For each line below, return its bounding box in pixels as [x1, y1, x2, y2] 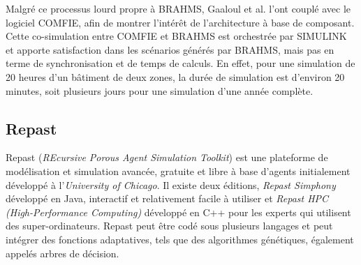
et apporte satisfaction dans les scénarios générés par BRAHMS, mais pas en [6, 42, 334, 56]
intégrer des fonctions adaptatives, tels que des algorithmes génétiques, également [6, 232, 354, 246]
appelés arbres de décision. [6, 245, 119, 260]
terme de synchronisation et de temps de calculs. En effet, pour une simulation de [6, 56, 355, 70]
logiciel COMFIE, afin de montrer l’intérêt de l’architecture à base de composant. [6, 15, 355, 29]
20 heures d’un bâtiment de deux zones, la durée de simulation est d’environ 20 [6, 69, 345, 84]
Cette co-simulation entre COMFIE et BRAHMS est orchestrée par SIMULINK [6, 29, 347, 43]
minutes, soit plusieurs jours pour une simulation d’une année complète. [6, 83, 314, 98]
